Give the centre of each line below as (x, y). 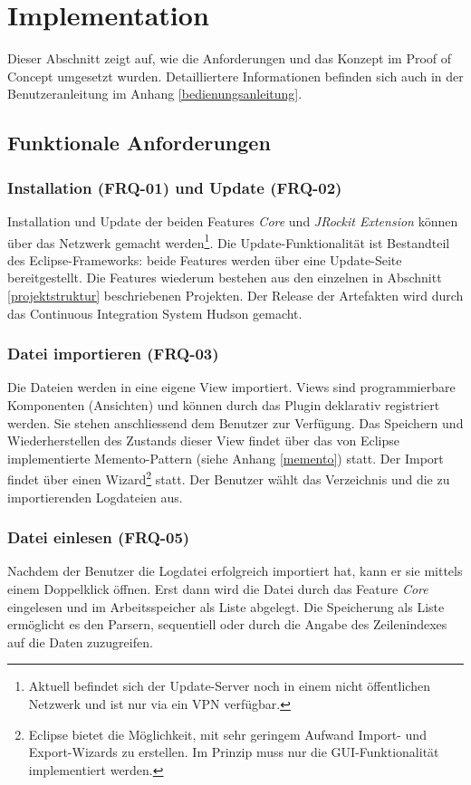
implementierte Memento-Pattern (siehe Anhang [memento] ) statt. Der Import (226, 458)
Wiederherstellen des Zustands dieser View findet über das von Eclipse (203, 440)
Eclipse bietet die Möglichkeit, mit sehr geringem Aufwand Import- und (227, 734)
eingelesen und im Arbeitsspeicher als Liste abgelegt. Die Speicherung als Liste (226, 606)
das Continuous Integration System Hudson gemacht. (155, 313)
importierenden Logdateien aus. (95, 497)
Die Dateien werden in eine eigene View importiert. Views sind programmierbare (231, 387)
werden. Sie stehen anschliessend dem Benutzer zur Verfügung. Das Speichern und (235, 422)
